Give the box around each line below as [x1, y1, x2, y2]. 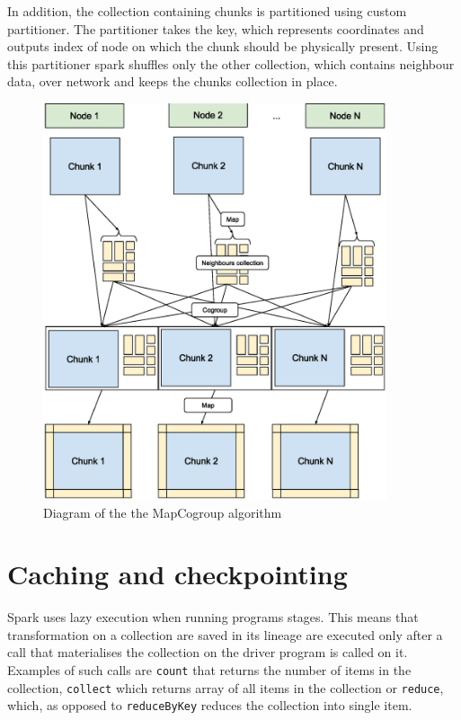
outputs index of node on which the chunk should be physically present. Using [7, 37, 439, 56]
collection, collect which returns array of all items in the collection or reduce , [7, 678, 444, 697]
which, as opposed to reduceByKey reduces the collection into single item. [7, 696, 412, 715]
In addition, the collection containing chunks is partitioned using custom [7, 2, 407, 20]
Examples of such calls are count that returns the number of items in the [7, 661, 412, 680]
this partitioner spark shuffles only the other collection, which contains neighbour [7, 54, 455, 73]
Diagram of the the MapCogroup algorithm [43, 502, 282, 521]
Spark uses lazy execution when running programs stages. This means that [7, 608, 419, 627]
